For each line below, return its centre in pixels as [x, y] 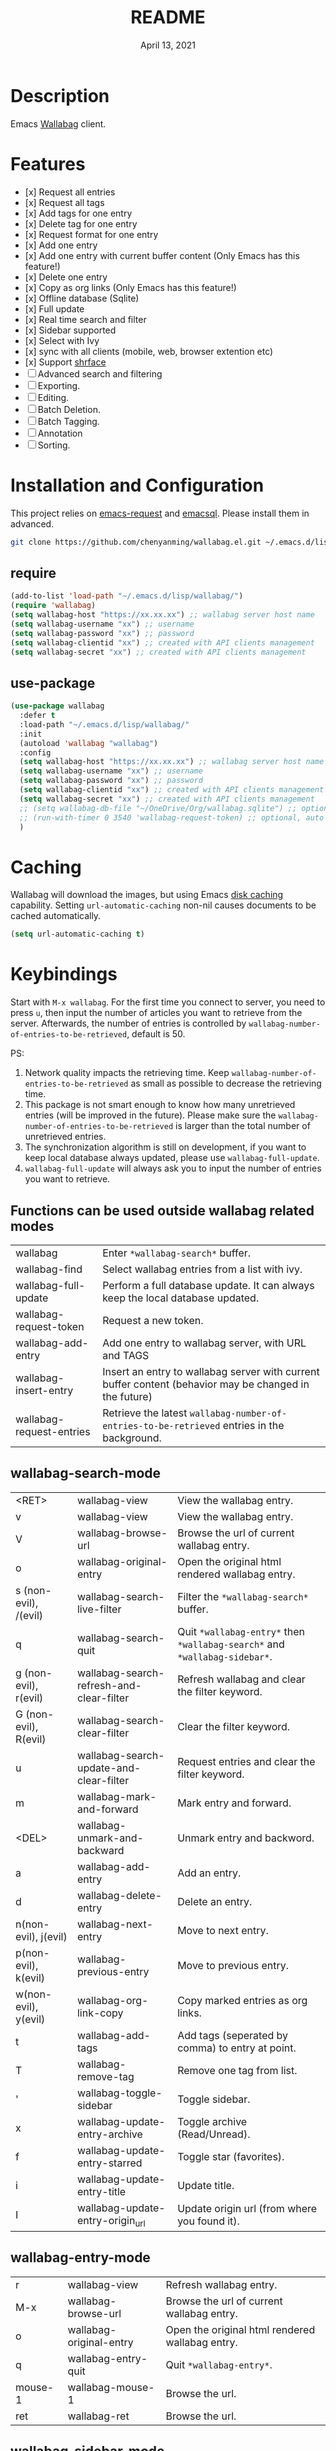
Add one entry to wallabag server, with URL [204, 1343]
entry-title [101, 2191]
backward [100, 1850]
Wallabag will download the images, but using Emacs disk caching [147, 895]
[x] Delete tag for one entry [81, 223]
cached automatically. [56, 916]
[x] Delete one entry [66, 277]
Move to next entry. [223, 1930]
